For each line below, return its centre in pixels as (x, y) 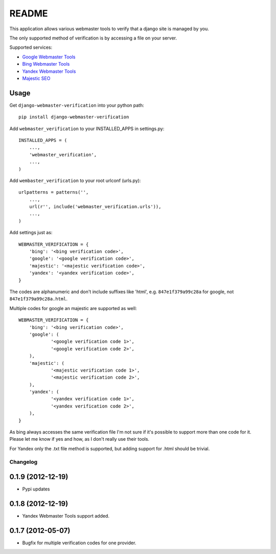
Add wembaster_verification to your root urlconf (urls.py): (75, 180)
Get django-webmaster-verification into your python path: (77, 105)
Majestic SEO (36, 78)
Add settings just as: (31, 233)
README (29, 13)
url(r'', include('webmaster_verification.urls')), (95, 207)
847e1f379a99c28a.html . (39, 299)
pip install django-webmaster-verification (74, 117)
